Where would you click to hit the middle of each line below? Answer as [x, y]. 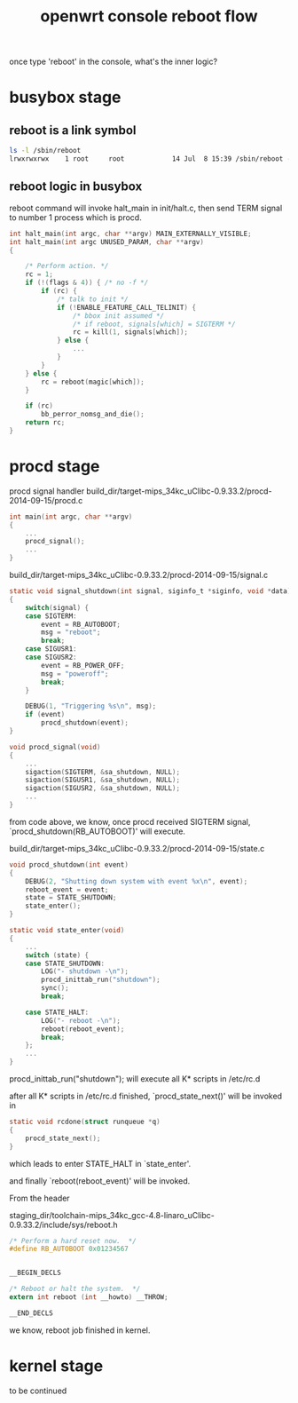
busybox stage [65, 97]
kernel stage [56, 1366]
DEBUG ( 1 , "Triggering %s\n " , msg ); [91, 706]
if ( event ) [45, 715]
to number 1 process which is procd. [75, 217]
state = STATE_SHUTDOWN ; [71, 898]
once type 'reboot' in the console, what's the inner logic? [114, 62]
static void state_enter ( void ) [67, 931]
